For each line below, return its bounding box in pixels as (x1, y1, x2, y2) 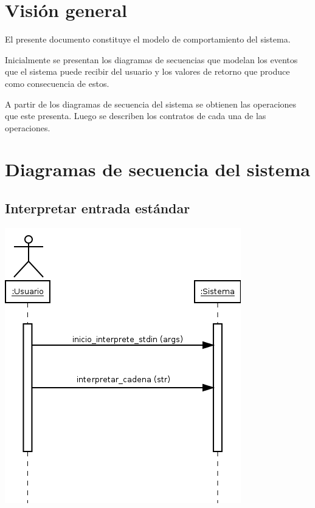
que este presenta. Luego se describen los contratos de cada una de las (5, 109, 266, 122)
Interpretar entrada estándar (5, 199, 190, 218)
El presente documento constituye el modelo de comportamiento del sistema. (5, 33, 291, 46)
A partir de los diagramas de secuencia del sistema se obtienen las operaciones (5, 97, 297, 110)
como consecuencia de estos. (5, 77, 109, 89)
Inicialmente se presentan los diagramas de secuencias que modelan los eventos (5, 53, 298, 66)
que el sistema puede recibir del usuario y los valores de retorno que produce (5, 65, 290, 78)
